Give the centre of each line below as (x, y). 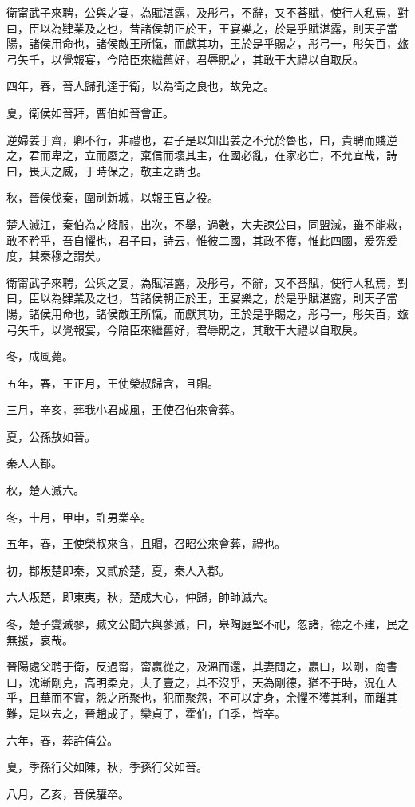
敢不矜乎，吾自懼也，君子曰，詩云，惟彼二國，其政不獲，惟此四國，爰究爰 (202, 240)
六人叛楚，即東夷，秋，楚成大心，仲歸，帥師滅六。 (140, 597)
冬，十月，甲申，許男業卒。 (79, 516)
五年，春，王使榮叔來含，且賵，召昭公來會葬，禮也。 (146, 543)
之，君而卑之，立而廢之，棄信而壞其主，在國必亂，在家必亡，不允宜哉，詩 (202, 155)
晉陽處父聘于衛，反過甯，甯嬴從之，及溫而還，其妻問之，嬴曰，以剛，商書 (202, 666)
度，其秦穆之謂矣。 (57, 256)
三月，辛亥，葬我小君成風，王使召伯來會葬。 (124, 409)
